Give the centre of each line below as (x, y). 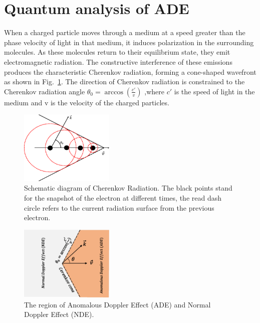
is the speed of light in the (214, 91)
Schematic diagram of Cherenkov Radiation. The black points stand (128, 188)
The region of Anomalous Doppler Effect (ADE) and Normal (117, 304)
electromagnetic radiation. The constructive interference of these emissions (118, 61)
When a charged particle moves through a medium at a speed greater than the (125, 32)
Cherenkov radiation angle (45, 91)
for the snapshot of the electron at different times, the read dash (123, 197)
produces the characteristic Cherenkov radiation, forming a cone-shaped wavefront (130, 71)
